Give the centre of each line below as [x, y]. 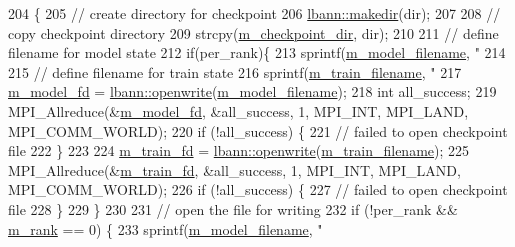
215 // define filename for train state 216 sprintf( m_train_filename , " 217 [235, 71]
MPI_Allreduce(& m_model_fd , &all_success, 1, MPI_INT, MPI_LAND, [238, 110]
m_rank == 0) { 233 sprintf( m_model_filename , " [165, 228]
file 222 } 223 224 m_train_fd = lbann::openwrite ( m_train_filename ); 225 [239, 150]
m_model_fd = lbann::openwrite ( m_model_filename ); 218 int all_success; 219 [252, 91]
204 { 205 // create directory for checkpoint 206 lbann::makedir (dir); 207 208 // [254, 13]
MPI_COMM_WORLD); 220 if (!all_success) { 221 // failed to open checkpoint [258, 130]
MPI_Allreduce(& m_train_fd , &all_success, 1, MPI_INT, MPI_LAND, [234, 169]
